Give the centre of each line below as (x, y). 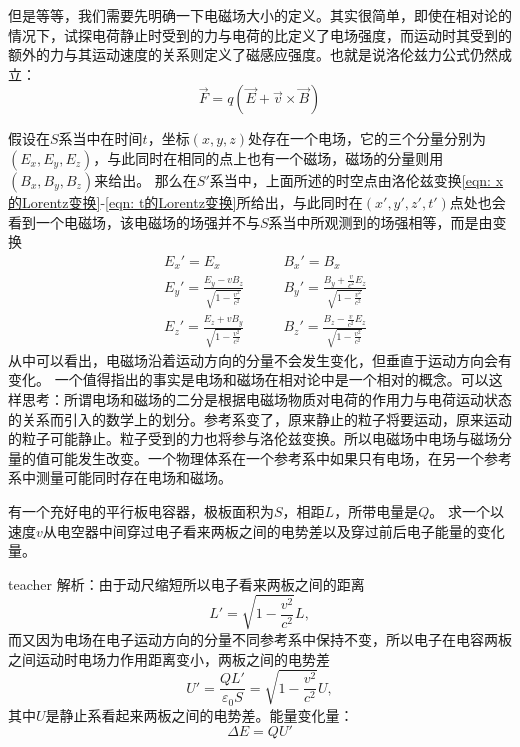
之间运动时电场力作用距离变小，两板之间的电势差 (169, 658)
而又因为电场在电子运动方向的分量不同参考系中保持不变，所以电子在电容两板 (260, 638)
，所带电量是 (376, 511)
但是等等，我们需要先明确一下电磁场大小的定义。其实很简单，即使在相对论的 (260, 15)
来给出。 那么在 (145, 179)
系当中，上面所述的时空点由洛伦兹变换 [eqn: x (356, 179)
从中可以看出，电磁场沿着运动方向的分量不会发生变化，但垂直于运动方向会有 (260, 359)
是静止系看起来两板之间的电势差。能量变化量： (199, 714)
